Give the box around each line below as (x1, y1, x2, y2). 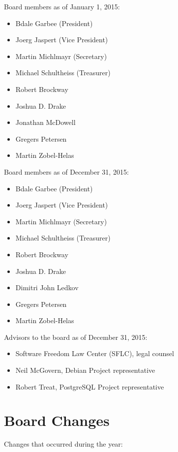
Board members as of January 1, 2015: (4, 1, 120, 11)
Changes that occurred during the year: (4, 439, 123, 449)
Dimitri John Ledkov (15, 282, 79, 293)
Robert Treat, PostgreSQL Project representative (15, 381, 164, 392)
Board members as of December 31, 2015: (4, 166, 129, 177)
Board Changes (4, 410, 110, 430)
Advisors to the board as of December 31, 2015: (4, 331, 148, 342)
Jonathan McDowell (15, 117, 76, 127)
